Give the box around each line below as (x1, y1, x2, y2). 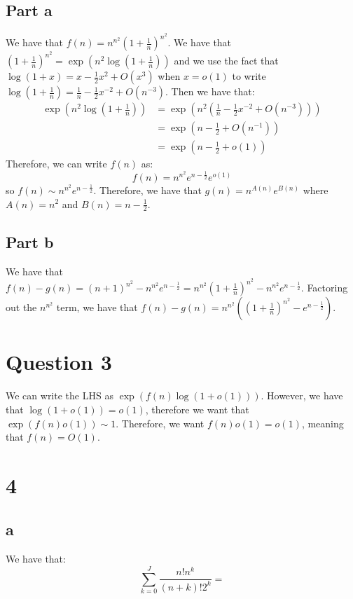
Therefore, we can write (6, 156, 107, 171)
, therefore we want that (145, 401, 249, 416)
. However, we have (261, 388, 343, 403)
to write (232, 69, 266, 83)
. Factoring (300, 280, 348, 295)
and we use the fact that (174, 53, 279, 68)
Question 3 (6, 347, 112, 376)
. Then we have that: (165, 84, 255, 99)
